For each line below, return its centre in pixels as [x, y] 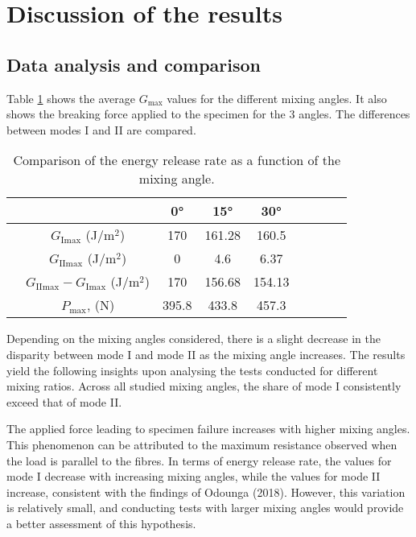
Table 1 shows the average [71, 98]
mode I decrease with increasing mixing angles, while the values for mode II [194, 476]
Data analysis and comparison [134, 64]
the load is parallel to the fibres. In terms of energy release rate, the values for [199, 460]
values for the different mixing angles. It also [277, 98]
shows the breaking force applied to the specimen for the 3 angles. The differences [208, 114]
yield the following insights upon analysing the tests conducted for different [192, 370]
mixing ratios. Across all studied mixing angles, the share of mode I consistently [204, 386]
